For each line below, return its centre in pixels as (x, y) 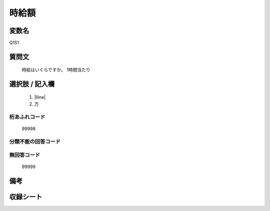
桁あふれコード (27, 117)
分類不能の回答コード (35, 141)
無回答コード (25, 155)
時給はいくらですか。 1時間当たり (56, 70)
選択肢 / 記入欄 (32, 84)
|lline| (40, 97)
